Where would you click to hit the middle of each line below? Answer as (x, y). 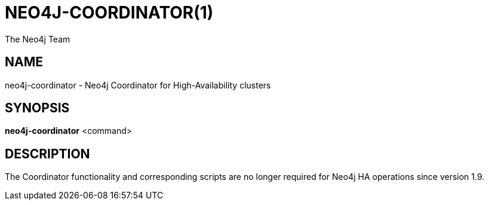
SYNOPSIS (37, 108)
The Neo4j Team (38, 39)
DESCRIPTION (47, 154)
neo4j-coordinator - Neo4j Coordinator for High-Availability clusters (138, 85)
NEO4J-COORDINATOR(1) (109, 13)
